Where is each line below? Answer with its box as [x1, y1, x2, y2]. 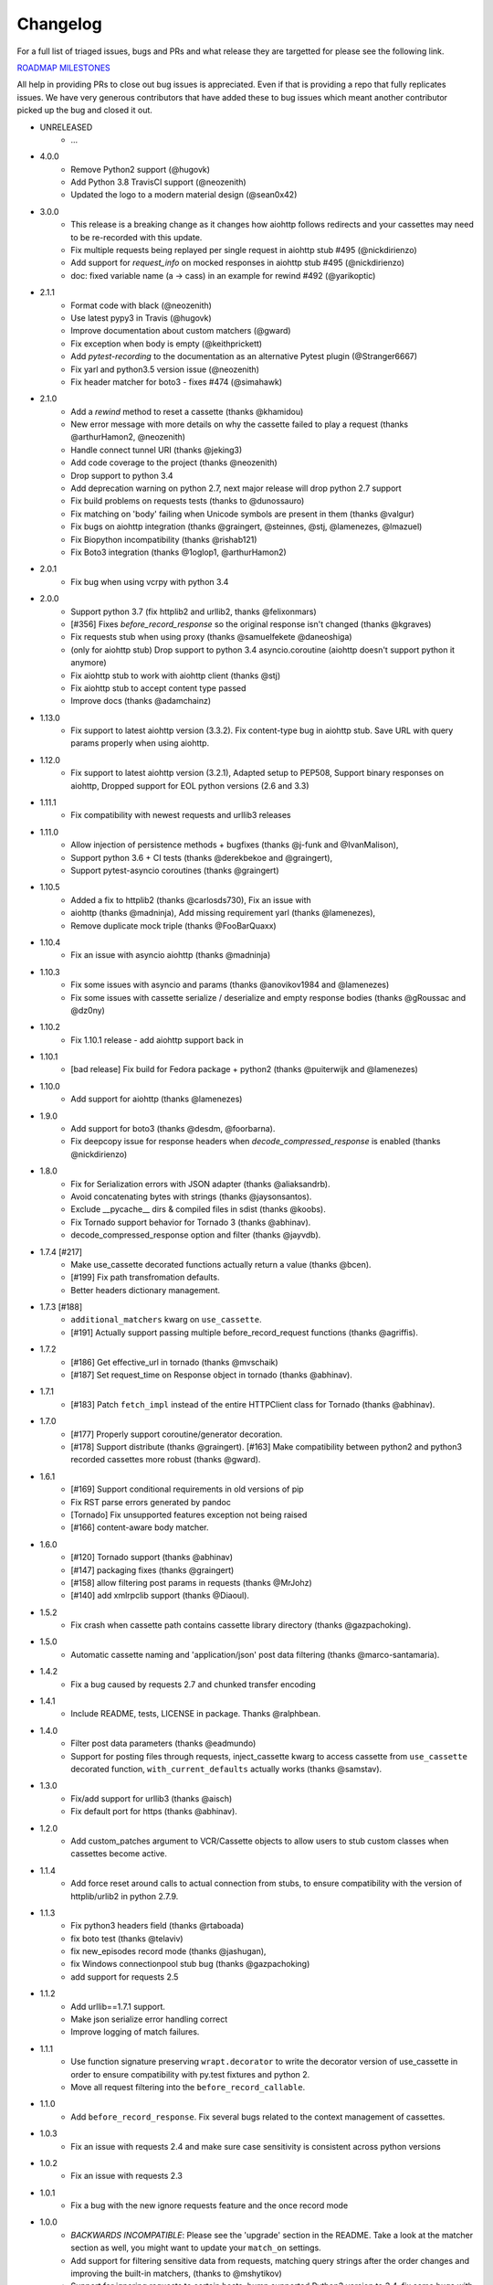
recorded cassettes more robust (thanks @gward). [70, 1454, 261, 1465]
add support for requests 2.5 [70, 1971, 179, 1982]
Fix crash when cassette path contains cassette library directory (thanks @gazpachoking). [70, 1620, 411, 1631]
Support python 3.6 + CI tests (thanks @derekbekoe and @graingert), [70, 852, 333, 863]
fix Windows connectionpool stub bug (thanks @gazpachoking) [70, 1959, 310, 1970]
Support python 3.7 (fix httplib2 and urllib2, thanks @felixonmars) [70, 606, 317, 617]
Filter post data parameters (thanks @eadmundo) [70, 1738, 257, 1749]
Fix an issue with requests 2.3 [70, 2171, 183, 2182]
